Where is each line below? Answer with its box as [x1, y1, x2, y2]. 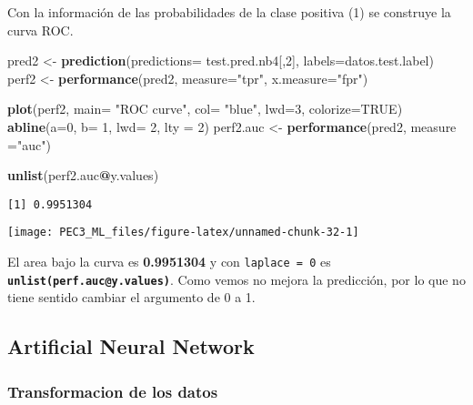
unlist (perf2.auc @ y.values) [7, 166, 159, 185]
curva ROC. [7, 20, 74, 39]
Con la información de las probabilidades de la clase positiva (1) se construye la [7, 3, 451, 21]
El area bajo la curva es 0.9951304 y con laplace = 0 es [7, 252, 331, 271]
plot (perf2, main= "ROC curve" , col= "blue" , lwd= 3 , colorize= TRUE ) [7, 99, 403, 118]
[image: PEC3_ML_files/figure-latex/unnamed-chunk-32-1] [7, 226, 359, 239]
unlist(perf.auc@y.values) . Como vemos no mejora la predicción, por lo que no [7, 269, 466, 289]
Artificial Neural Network [7, 332, 255, 360]
